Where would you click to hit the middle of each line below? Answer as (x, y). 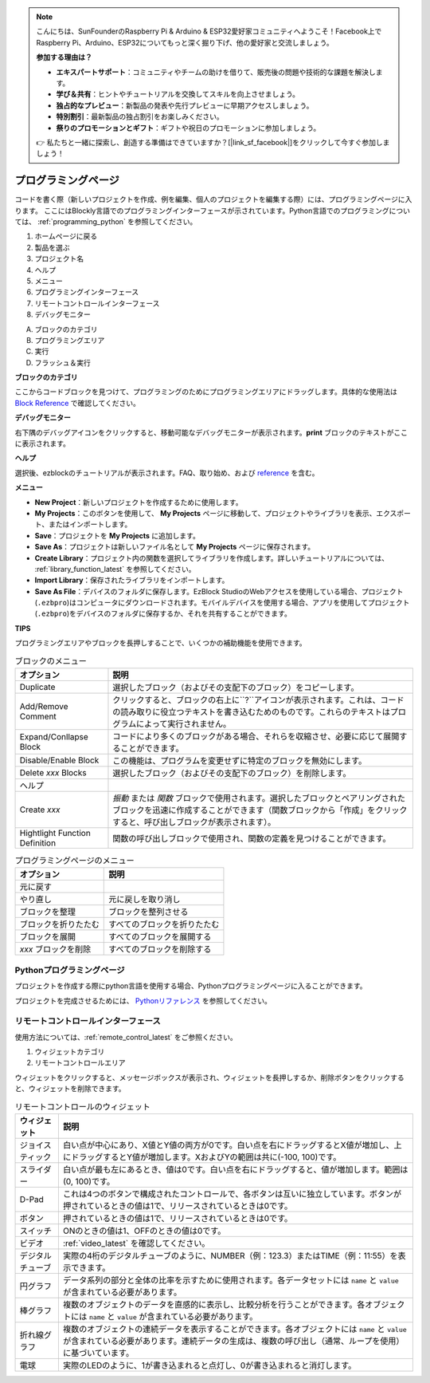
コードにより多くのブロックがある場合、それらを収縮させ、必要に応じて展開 (256, 736)
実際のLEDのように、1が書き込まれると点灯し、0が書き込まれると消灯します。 (209, 1365)
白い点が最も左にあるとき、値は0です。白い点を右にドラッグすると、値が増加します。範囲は (235, 1170)
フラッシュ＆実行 (63, 362)
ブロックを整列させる (149, 912)
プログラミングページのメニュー (74, 861)
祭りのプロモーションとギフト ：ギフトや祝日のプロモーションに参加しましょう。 (188, 128)
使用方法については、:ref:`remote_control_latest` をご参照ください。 (126, 1037)
